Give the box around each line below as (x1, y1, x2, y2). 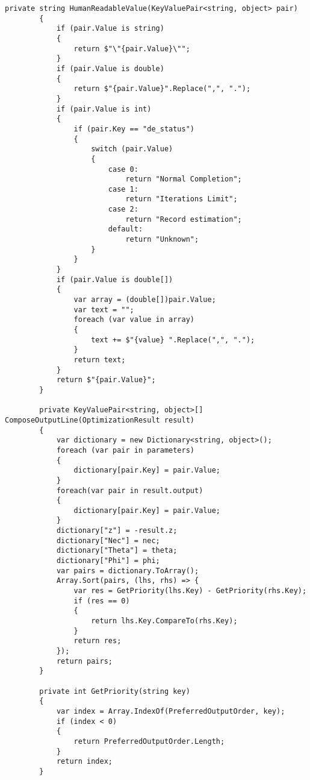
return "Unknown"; (125, 235, 199, 244)
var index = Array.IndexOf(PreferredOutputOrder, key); (56, 706, 285, 716)
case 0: (108, 165, 138, 174)
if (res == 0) (73, 596, 130, 605)
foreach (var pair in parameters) (56, 445, 194, 454)
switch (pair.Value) (91, 145, 173, 154)
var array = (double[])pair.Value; (73, 295, 216, 304)
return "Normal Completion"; (125, 175, 242, 184)
